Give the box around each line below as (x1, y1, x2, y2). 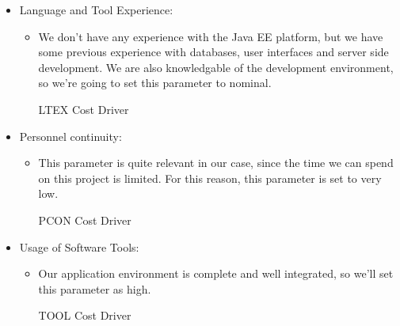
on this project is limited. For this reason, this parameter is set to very (38, 169, 382, 186)
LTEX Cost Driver (38, 100, 129, 117)
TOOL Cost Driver (38, 307, 131, 324)
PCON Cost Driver (38, 211, 131, 228)
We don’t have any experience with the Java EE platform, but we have (38, 28, 383, 44)
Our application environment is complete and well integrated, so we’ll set (38, 265, 394, 282)
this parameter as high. (38, 280, 151, 297)
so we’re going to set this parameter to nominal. (38, 74, 272, 91)
